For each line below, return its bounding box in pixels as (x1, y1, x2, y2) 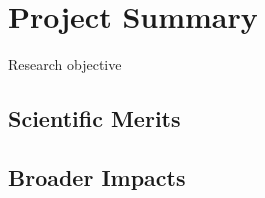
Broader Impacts (8, 161, 186, 192)
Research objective (8, 54, 122, 75)
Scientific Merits (8, 103, 181, 134)
